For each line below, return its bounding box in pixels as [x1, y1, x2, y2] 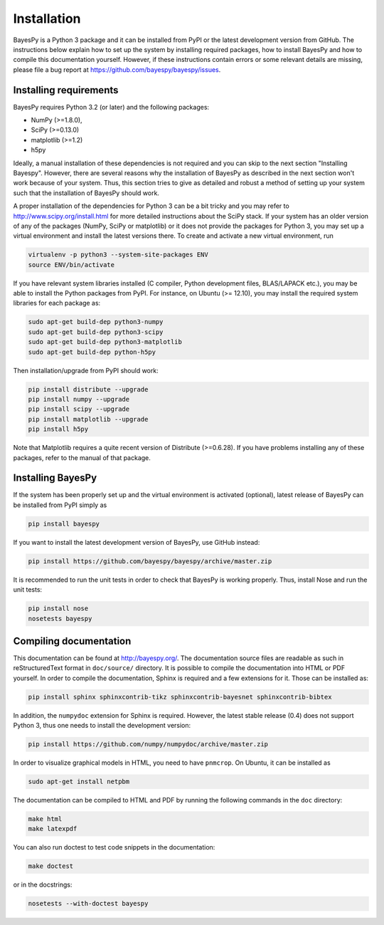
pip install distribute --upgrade [28, 385, 149, 393]
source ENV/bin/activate [28, 261, 115, 268]
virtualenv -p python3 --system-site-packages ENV [28, 251, 209, 259]
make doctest [28, 862, 74, 870]
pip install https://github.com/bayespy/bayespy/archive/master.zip [28, 557, 272, 565]
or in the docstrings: [13, 880, 73, 889]
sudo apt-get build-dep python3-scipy [28, 328, 164, 336]
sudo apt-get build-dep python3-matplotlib [28, 338, 183, 346]
